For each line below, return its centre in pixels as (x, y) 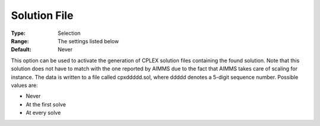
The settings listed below (88, 41)
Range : (20, 41)
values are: (24, 85)
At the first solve (46, 104)
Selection (69, 33)
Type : (18, 33)
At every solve (43, 113)
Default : (21, 50)
